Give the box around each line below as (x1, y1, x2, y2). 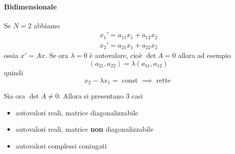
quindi (4, 67, 23, 77)
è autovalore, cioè (90, 50, 142, 60)
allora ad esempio (178, 50, 231, 60)
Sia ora (4, 91, 25, 101)
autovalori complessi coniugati (15, 140, 107, 151)
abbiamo (34, 20, 60, 30)
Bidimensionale (4, 1, 57, 11)
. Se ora (45, 50, 68, 60)
